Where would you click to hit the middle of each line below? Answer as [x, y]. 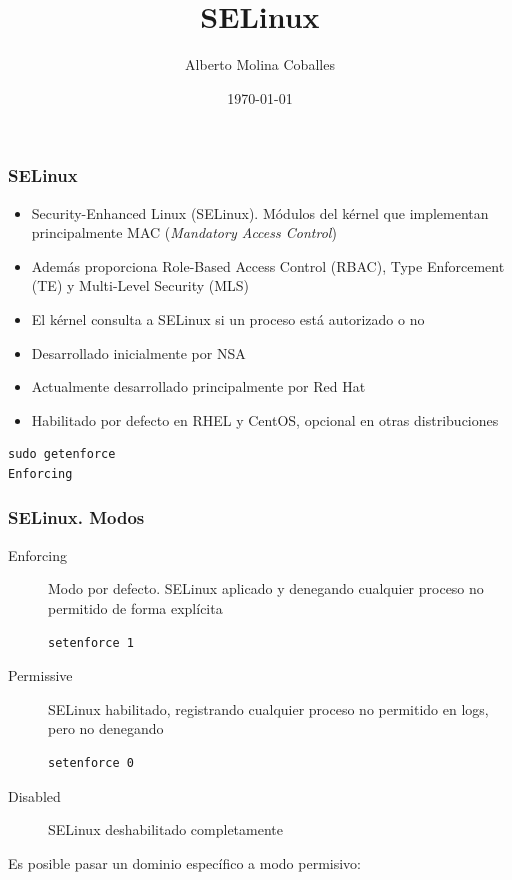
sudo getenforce [62, 454]
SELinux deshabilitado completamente [165, 829]
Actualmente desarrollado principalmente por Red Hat [198, 386]
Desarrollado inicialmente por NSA [138, 352]
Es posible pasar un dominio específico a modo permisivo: [184, 862]
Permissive [40, 675]
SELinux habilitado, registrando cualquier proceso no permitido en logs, [268, 708]
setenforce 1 [91, 642]
